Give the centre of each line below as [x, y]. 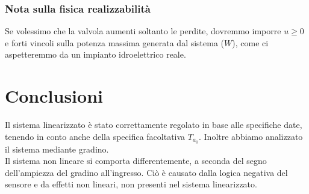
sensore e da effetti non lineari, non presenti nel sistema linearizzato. [131, 184]
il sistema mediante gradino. [57, 149]
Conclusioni [54, 96]
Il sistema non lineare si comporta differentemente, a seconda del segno [136, 161]
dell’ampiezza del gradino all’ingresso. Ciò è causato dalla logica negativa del [146, 172]
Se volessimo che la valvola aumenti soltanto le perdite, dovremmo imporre [143, 31]
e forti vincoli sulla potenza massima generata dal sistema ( [115, 42]
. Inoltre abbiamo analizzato [251, 136]
